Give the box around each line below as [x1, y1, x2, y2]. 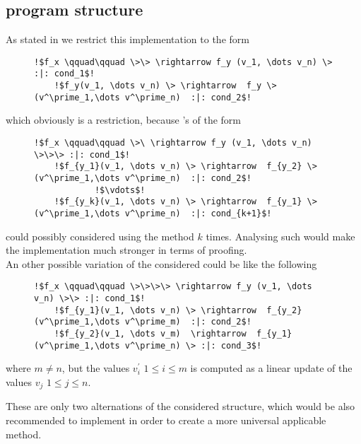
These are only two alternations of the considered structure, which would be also [6, 399, 355, 414]
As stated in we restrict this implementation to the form [6, 32, 249, 47]
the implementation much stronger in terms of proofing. [6, 243, 247, 257]
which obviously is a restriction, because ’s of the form [6, 112, 241, 127]
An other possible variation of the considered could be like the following [6, 256, 317, 271]
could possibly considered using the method [6, 228, 194, 243]
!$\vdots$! [94, 185, 146, 195]
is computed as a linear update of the [190, 361, 353, 375]
